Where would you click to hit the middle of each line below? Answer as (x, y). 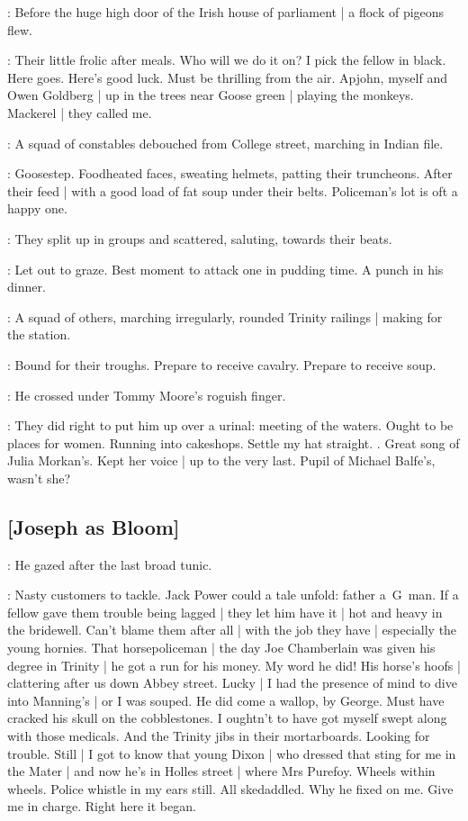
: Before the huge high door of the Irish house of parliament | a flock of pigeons (226, 12)
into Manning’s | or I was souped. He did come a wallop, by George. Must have (226, 700)
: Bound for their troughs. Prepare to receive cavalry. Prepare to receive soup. (222, 364)
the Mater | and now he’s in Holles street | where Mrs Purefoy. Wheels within (221, 771)
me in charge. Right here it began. (102, 806)
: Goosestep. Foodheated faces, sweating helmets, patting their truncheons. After (230, 173)
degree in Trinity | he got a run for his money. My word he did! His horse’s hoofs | (234, 665)
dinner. (27, 287)
